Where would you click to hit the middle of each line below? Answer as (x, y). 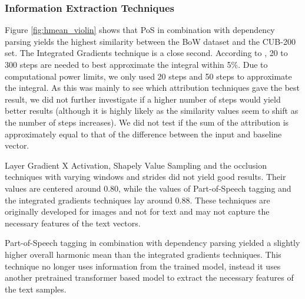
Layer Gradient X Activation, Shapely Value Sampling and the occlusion (136, 165)
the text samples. (36, 289)
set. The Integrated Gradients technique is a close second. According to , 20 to (146, 53)
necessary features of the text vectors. (73, 223)
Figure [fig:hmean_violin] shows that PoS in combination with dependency (140, 30)
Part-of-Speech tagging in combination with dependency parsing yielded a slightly (152, 243)
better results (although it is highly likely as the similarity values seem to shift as (152, 111)
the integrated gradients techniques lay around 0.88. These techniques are (137, 200)
